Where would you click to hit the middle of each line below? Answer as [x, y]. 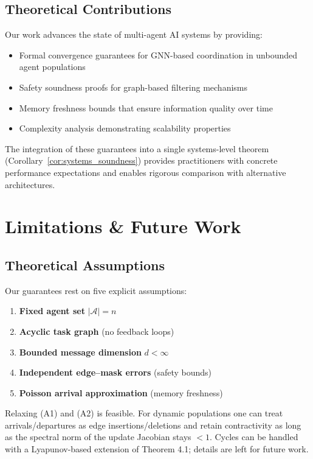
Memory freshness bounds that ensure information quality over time [146, 107]
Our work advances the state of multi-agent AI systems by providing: [134, 34]
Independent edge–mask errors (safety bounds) [115, 372]
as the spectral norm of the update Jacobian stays [98, 437]
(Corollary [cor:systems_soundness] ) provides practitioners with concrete [141, 160]
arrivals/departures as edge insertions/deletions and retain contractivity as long [153, 425]
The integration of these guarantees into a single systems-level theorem [137, 148]
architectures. [30, 184]
